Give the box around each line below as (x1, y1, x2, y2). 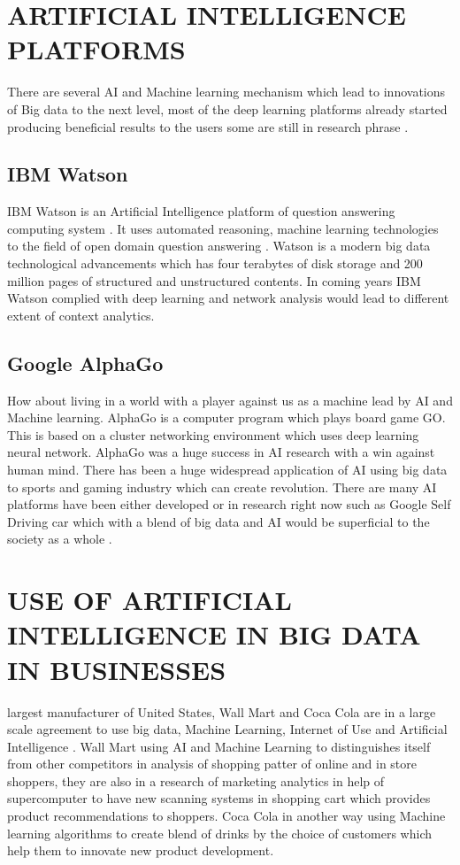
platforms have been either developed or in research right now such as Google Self (7, 495, 451, 514)
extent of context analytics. (7, 305, 155, 324)
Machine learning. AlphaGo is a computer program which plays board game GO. (7, 408, 446, 427)
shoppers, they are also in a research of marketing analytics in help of (7, 771, 385, 790)
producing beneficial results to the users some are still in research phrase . (7, 117, 409, 135)
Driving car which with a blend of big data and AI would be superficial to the (7, 512, 430, 530)
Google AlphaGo (7, 349, 164, 376)
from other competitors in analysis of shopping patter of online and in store (7, 754, 418, 773)
